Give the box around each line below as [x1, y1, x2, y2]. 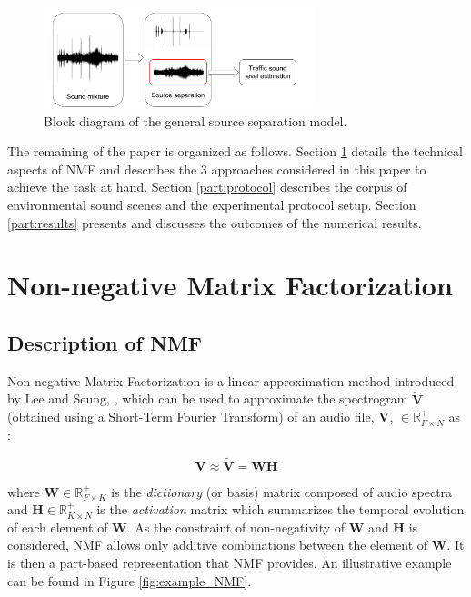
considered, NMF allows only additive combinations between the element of [7, 535, 428, 554]
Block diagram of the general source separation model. [44, 111, 347, 130]
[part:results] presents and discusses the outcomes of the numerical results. [7, 213, 422, 232]
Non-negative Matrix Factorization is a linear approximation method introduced [7, 371, 455, 390]
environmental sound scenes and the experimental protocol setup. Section [7, 194, 416, 214]
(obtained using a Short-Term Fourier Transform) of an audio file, [7, 407, 375, 426]
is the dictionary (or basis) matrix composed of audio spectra [111, 482, 453, 501]
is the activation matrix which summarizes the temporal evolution [96, 500, 465, 519]
